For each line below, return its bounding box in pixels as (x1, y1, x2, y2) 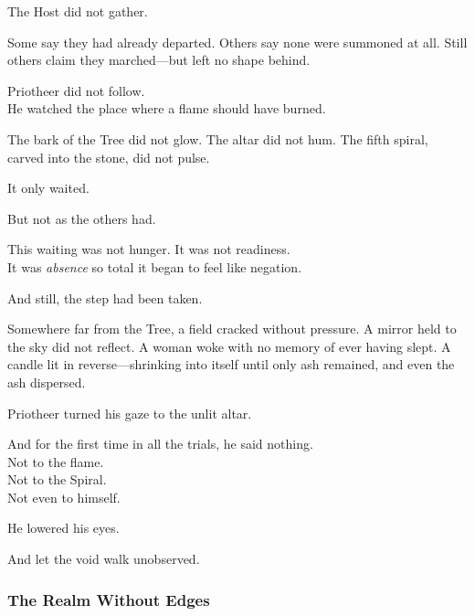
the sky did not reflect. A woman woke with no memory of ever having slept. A (7, 336, 451, 356)
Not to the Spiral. (7, 470, 107, 489)
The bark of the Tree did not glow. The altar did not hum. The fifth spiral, (7, 129, 428, 148)
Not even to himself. (7, 487, 121, 506)
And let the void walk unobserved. (7, 549, 200, 568)
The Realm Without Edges (7, 588, 210, 611)
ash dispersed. (7, 372, 86, 391)
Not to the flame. (7, 451, 104, 471)
